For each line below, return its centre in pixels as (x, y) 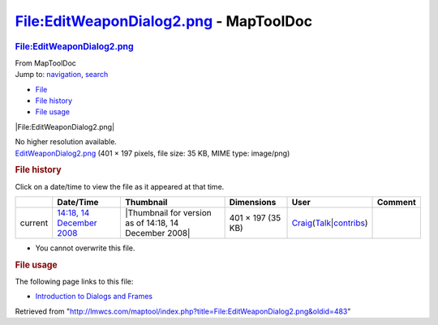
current (34, 223)
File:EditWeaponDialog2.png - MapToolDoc (163, 21)
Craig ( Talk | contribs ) (330, 223)
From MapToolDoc (46, 63)
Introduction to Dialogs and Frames (94, 297)
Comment (397, 202)
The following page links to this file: (74, 282)
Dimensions (253, 202)
